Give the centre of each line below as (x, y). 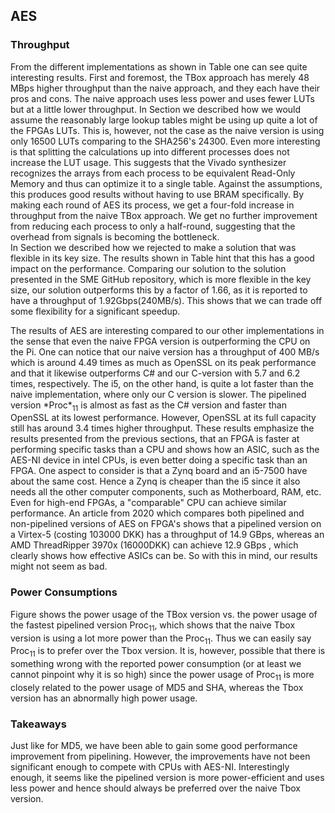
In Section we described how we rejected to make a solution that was (153, 247)
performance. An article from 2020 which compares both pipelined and (157, 513)
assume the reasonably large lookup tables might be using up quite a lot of (164, 120)
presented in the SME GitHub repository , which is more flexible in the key (161, 279)
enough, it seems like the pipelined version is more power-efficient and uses (167, 778)
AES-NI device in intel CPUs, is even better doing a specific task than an (159, 460)
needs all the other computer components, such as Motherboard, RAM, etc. (166, 492)
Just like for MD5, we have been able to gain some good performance (154, 746)
